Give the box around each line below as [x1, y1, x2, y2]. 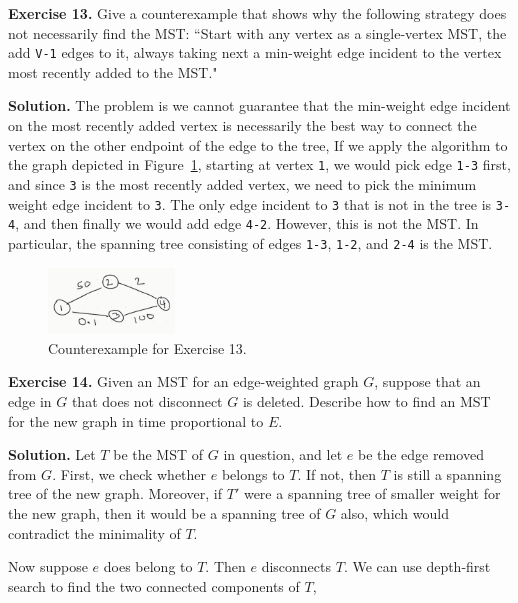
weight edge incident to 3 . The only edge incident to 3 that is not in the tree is [8, 193, 492, 214]
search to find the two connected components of [8, 575, 300, 596]
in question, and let [223, 444, 343, 465]
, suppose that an [374, 371, 481, 392]
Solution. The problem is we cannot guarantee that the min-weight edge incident [8, 95, 511, 116]
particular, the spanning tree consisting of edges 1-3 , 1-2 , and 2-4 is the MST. [8, 232, 493, 253]
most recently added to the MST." [8, 61, 218, 82]
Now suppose [8, 556, 88, 577]
